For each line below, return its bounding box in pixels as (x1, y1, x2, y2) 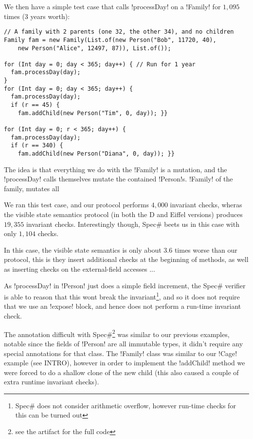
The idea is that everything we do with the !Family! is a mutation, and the (4, 164, 227, 174)
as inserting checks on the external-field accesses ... (4, 264, 155, 274)
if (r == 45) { (11, 101, 60, 109)
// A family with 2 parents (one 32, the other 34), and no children (4, 28, 234, 36)
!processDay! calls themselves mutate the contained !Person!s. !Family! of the (4, 174, 233, 184)
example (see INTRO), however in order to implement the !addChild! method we (4, 358, 245, 368)
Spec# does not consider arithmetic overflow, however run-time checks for (15, 400, 236, 410)
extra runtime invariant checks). (4, 377, 99, 387)
